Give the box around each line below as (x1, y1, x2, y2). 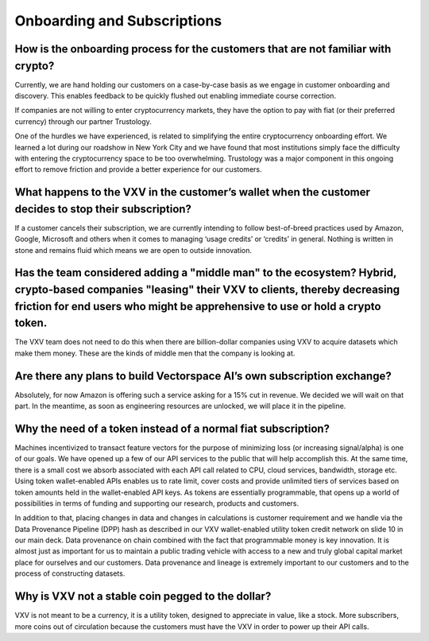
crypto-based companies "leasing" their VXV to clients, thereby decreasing (14, 283, 400, 297)
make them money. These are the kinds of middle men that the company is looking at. (14, 348, 296, 358)
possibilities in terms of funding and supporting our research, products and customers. (14, 498, 300, 508)
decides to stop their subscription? (14, 202, 192, 216)
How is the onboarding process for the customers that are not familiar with (14, 42, 392, 56)
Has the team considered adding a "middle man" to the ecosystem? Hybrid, (14, 266, 397, 280)
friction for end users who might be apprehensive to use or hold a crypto (14, 299, 381, 313)
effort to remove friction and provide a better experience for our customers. (14, 165, 262, 174)
